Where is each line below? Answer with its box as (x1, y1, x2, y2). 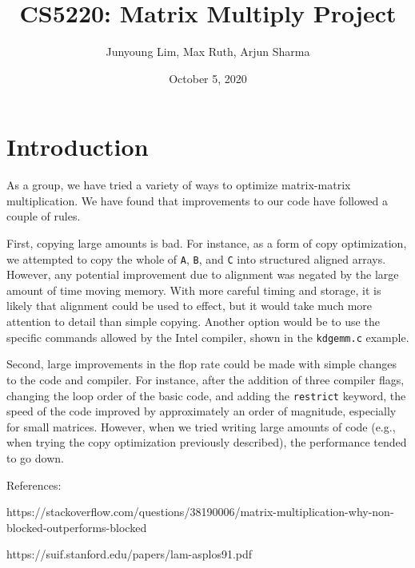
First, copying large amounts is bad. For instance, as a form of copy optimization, (6, 235, 407, 252)
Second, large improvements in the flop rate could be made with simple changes (6, 355, 397, 372)
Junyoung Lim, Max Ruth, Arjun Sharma (106, 43, 310, 60)
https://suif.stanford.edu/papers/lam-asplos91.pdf (6, 546, 253, 562)
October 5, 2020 (169, 70, 247, 86)
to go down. (6, 449, 64, 466)
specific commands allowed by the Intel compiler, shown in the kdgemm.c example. (6, 328, 409, 345)
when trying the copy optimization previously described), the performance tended (6, 434, 407, 451)
